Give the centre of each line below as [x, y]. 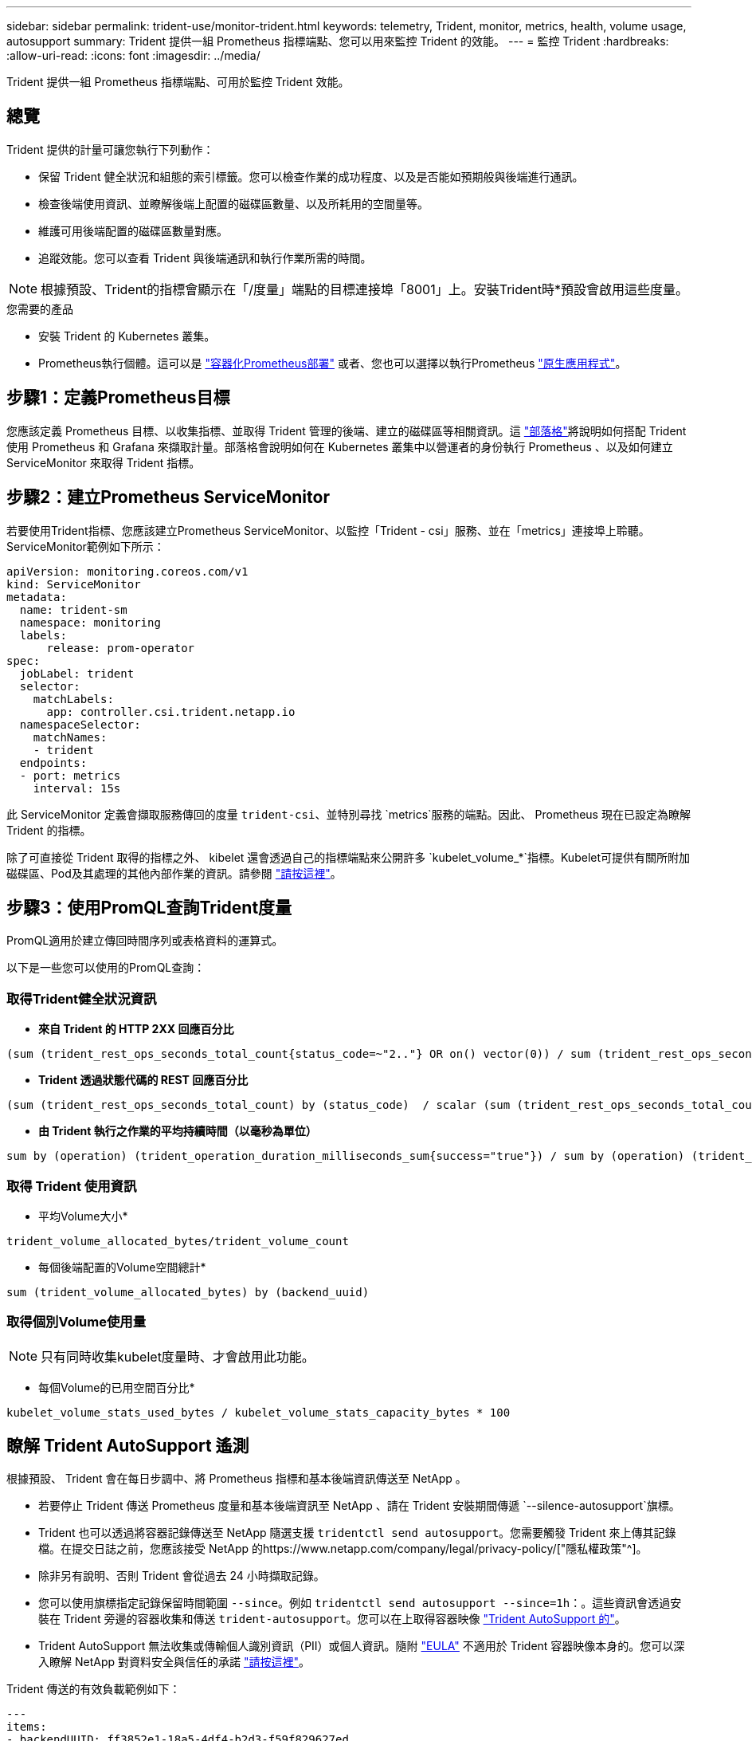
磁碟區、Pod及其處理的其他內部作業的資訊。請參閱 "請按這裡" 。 [174, 873]
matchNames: [70, 737]
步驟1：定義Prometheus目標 [118, 398]
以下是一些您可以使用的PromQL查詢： [106, 968]
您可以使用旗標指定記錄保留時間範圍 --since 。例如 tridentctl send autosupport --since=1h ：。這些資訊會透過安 [360, 1603]
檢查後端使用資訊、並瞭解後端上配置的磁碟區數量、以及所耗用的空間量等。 [233, 203]
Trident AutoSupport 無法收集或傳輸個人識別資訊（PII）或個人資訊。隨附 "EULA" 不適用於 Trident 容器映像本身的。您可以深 [362, 1646]
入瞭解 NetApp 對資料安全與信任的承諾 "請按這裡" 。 [174, 1662]
